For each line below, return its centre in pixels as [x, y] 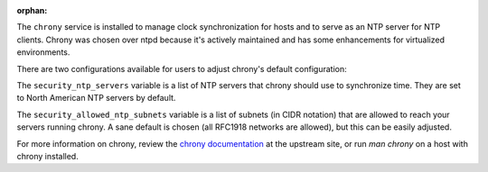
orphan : [32, 10]
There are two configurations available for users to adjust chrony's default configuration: [182, 68]
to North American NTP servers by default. [96, 98]
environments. [43, 52]
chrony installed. [47, 156]
